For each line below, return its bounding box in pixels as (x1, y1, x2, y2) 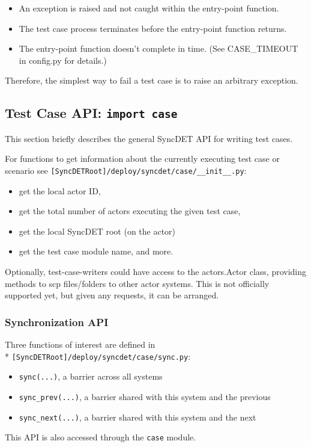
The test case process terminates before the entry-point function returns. (19, 22, 287, 34)
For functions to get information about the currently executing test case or (5, 152, 280, 165)
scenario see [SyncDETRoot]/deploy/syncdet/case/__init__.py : (5, 164, 247, 176)
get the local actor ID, (19, 184, 101, 197)
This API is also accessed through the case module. (5, 431, 196, 443)
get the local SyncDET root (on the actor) (19, 224, 176, 237)
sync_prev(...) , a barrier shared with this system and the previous (19, 390, 271, 402)
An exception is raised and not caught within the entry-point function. (19, 2, 279, 14)
